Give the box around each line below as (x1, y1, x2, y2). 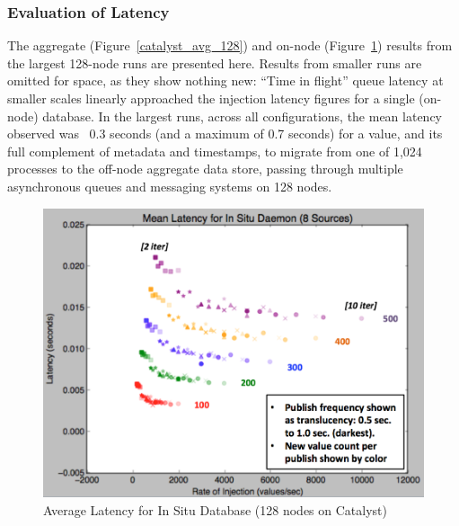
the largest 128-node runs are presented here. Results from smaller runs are (7, 53, 422, 72)
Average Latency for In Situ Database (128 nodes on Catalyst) (43, 500, 387, 519)
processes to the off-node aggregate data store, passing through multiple (7, 159, 403, 178)
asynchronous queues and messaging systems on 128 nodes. (7, 176, 332, 195)
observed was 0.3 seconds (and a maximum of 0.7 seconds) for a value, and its (7, 124, 443, 143)
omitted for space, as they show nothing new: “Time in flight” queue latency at (7, 71, 444, 90)
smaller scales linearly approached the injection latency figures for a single (7, 89, 415, 107)
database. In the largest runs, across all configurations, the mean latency (42, 106, 443, 125)
